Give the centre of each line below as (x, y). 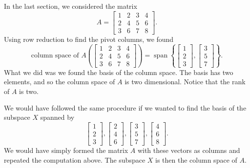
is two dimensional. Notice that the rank (185, 82)
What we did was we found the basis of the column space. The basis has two (119, 72)
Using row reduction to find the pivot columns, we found (89, 39)
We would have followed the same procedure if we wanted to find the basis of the (125, 107)
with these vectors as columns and (189, 150)
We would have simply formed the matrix (66, 150)
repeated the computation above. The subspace (75, 159)
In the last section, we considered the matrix (71, 6)
